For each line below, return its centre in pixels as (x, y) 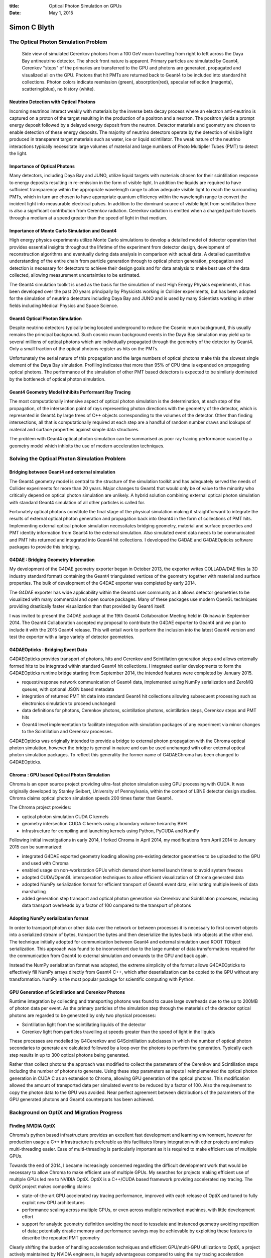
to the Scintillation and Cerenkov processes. (67, 732)
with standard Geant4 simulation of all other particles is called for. (77, 502)
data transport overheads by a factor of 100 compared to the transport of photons (106, 905)
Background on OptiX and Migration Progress (66, 1112)
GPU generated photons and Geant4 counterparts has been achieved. (82, 1099)
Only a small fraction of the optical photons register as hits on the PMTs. (84, 349)
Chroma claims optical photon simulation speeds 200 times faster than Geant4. (91, 798)
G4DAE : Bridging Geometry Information (52, 560)
